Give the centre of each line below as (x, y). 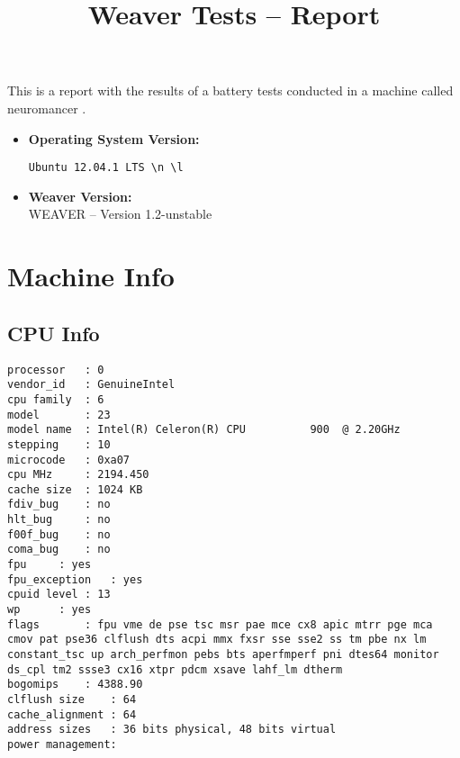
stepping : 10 (59, 444)
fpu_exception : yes (75, 579)
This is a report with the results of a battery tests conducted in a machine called (230, 90)
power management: (62, 744)
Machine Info (91, 276)
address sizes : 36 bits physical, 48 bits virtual (172, 730)
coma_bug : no (59, 550)
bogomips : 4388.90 (75, 685)
